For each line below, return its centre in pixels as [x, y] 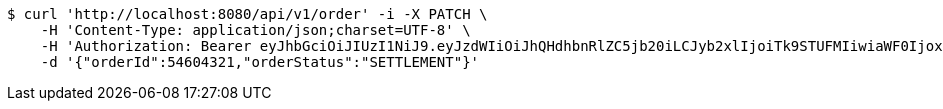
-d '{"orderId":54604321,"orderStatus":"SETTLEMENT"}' [260, 62]
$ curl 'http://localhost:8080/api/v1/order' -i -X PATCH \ [247, 14]
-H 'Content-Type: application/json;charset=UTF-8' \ [255, 30]
